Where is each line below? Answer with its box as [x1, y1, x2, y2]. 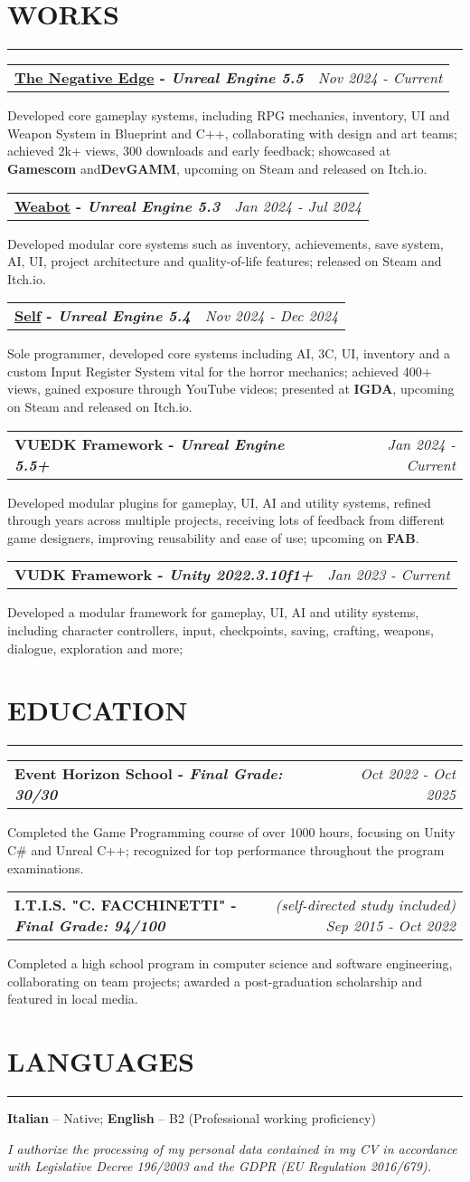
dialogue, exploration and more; [7, 638, 183, 657]
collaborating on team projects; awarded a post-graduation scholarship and [7, 971, 423, 990]
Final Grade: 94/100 [14, 915, 165, 937]
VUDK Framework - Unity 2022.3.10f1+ [14, 564, 314, 586]
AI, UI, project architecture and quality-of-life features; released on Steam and [7, 252, 442, 271]
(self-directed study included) [275, 894, 456, 916]
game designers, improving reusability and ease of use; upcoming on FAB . [7, 528, 419, 547]
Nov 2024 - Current [317, 67, 443, 89]
